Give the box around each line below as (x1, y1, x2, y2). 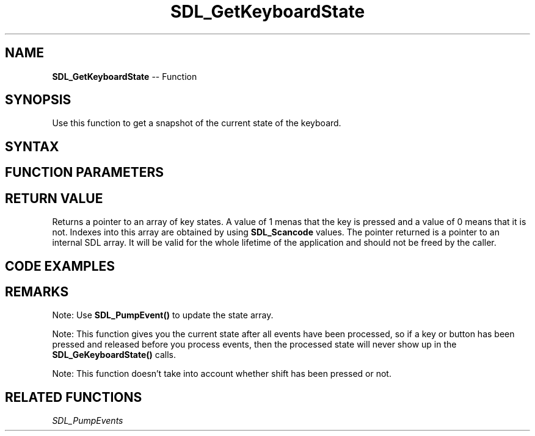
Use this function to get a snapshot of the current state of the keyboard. (52, 118, 341, 129)
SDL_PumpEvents (52, 415, 123, 426)
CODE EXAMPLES (5, 258, 115, 274)
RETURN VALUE (5, 190, 103, 206)
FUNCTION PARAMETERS (5, 165, 164, 180)
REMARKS (5, 284, 69, 299)
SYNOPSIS (5, 92, 71, 108)
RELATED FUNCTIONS (5, 389, 142, 405)
